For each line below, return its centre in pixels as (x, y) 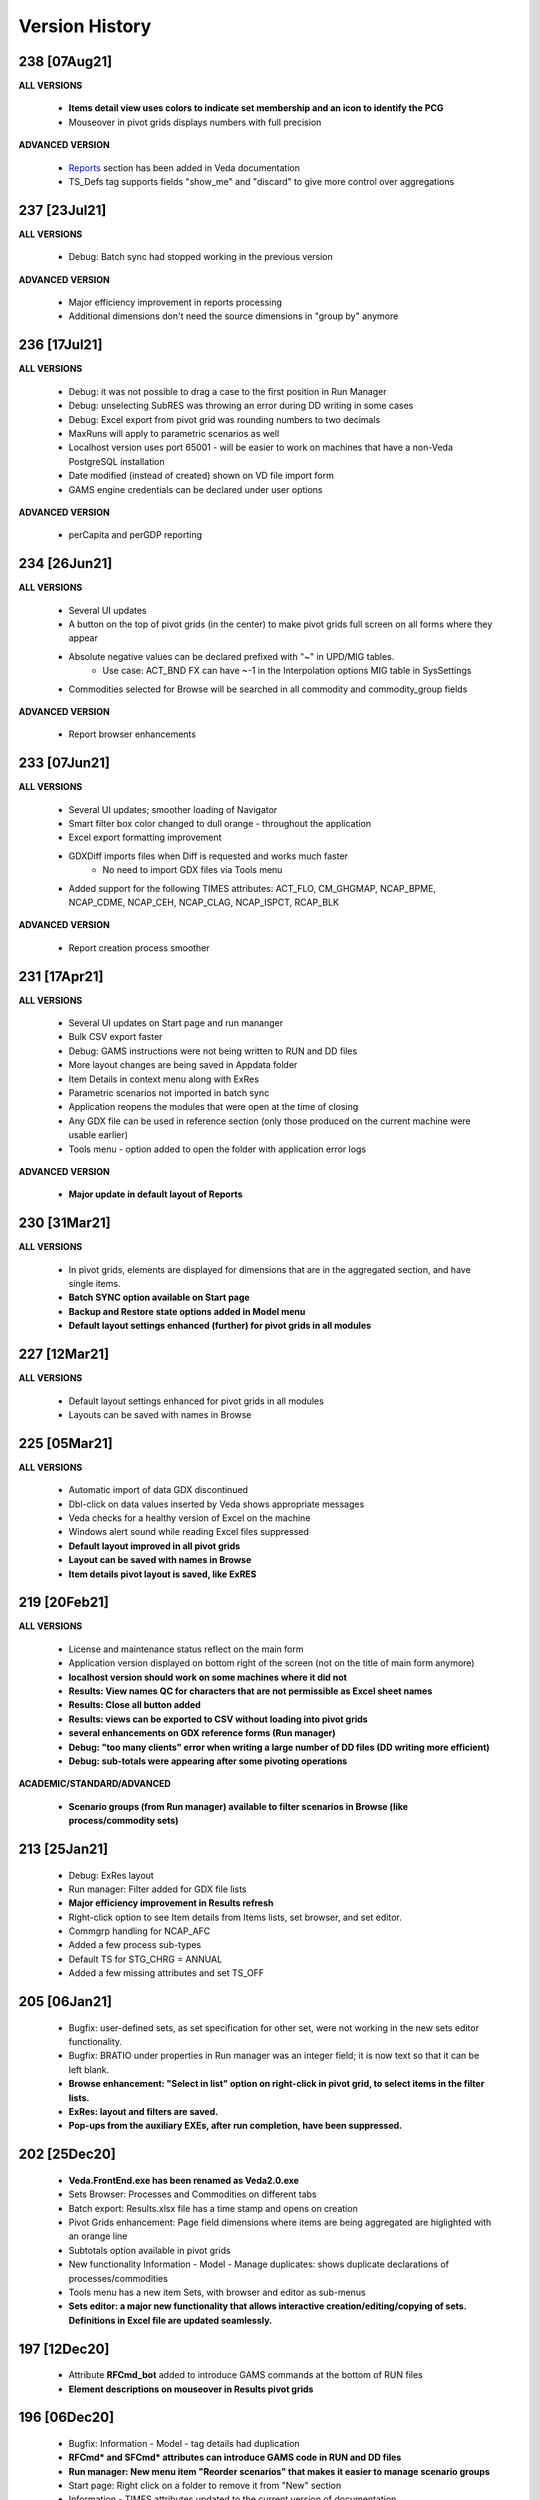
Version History (85, 26)
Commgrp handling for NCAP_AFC (139, 1931)
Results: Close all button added (135, 1705)
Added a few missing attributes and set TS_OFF (166, 1973)
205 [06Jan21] (65, 2001)
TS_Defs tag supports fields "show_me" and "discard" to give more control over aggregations (261, 182)
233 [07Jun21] (64, 763)
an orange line (98, 2236)
